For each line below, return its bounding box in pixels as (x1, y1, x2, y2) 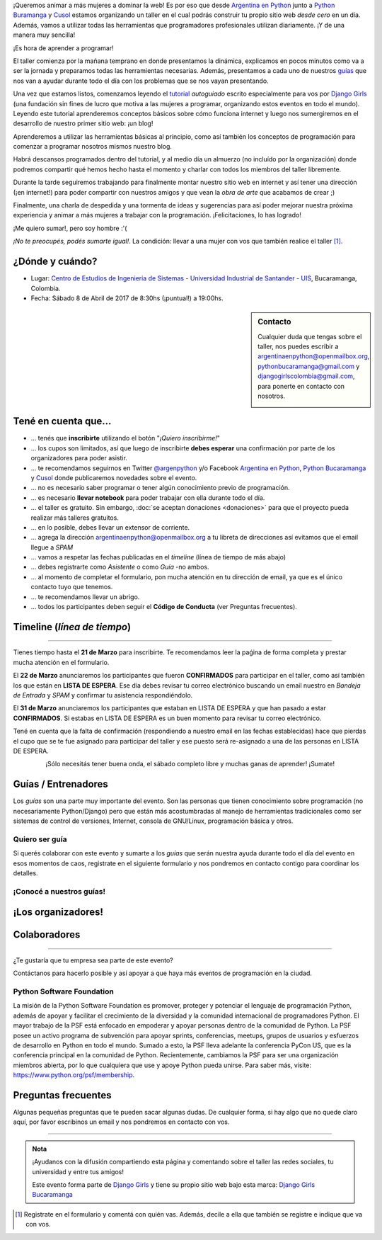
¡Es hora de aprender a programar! (13, 43, 114, 52)
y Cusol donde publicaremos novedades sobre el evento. (30, 473, 197, 482)
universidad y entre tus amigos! (32, 1167, 124, 1176)
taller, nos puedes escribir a (257, 342, 339, 351)
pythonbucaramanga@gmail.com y (257, 362, 360, 370)
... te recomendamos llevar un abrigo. (30, 592, 140, 601)
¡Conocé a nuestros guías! (13, 886, 106, 896)
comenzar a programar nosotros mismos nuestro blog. (13, 142, 173, 151)
